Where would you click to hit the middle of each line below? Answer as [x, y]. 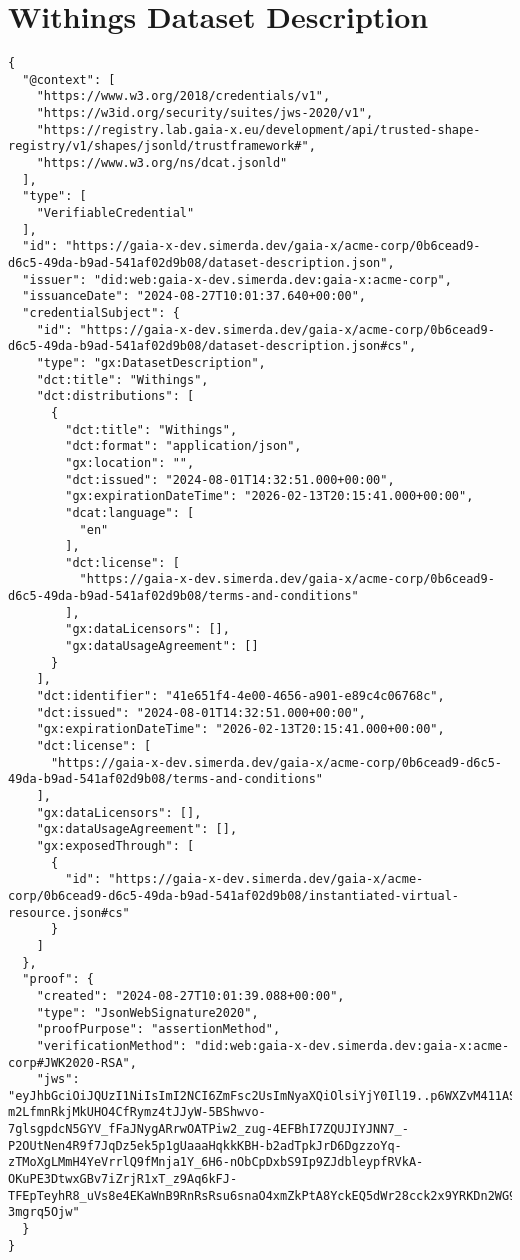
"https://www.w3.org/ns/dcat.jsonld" [162, 163]
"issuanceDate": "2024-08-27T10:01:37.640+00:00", [194, 296]
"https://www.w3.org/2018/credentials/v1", [183, 96]
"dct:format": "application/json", [183, 446]
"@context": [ [69, 79]
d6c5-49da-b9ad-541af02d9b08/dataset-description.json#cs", [212, 346]
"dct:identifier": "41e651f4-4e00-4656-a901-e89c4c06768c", [240, 696]
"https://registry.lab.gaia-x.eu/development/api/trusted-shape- [258, 129]
